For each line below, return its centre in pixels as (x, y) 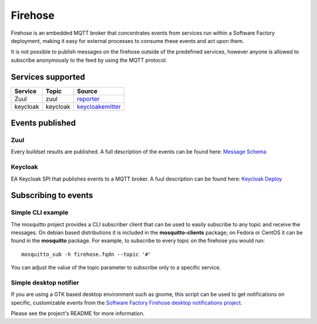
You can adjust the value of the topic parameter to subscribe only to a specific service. (116, 268)
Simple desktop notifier (45, 283)
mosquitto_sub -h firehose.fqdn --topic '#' (87, 254)
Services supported (48, 77)
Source (87, 91)
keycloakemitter (99, 106)
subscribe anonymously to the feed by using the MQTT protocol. (89, 60)
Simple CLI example (40, 213)
